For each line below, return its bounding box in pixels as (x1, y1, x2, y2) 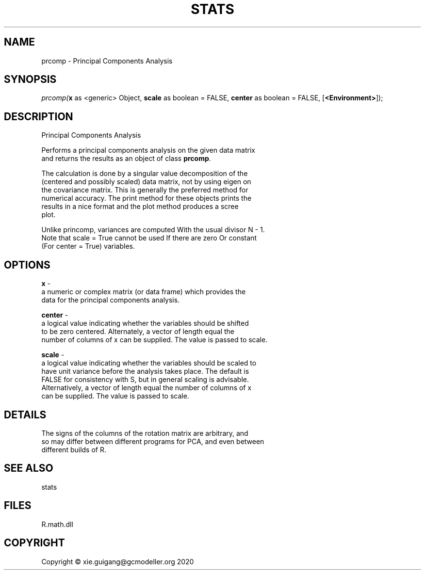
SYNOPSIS (4, 73, 57, 86)
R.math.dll (41, 520, 73, 528)
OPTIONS (4, 258, 50, 271)
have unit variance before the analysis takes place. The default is (41, 367, 249, 376)
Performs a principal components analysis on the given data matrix (41, 146, 255, 155)
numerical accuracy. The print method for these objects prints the (41, 194, 252, 203)
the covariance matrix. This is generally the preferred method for (41, 186, 248, 194)
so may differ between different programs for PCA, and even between (41, 437, 264, 446)
